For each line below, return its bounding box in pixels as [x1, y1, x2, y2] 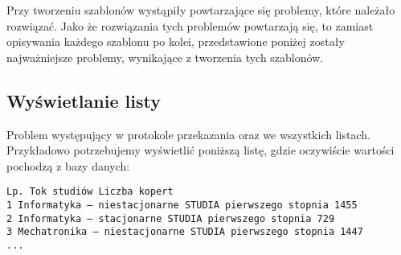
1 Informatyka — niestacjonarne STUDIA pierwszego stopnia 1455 [6, 199, 358, 212]
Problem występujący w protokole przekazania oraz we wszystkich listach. [6, 125, 370, 142]
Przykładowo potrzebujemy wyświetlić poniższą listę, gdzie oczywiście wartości [6, 142, 395, 158]
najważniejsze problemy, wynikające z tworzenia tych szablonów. [6, 48, 324, 65]
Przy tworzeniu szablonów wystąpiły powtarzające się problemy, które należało [6, 2, 395, 18]
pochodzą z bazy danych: [6, 157, 130, 174]
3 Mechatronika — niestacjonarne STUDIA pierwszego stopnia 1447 [6, 226, 363, 238]
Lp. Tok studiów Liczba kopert [6, 186, 174, 198]
